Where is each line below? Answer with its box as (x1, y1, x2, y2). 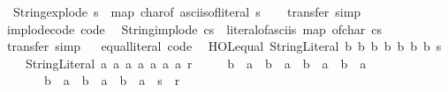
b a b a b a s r (43, 71, 180, 89)
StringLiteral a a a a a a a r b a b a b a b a (25, 53, 367, 72)
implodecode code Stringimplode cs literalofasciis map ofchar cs (6, 19, 382, 38)
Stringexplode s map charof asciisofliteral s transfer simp (12, 3, 361, 20)
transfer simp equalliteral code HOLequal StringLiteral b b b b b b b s (6, 37, 442, 55)
